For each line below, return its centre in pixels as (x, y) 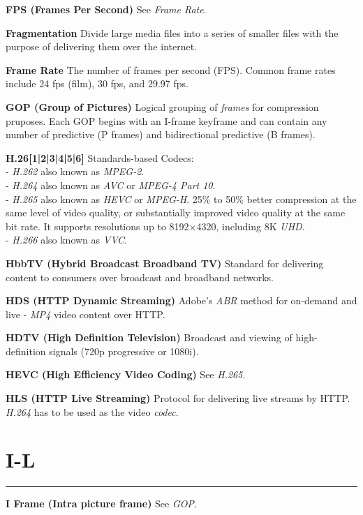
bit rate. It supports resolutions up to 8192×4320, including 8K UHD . (155, 226)
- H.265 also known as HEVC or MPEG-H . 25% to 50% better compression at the (181, 199)
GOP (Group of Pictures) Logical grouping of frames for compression (162, 106)
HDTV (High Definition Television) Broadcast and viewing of (149, 337)
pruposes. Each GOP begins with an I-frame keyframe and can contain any (166, 120)
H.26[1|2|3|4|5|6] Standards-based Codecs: (100, 157)
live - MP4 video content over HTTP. (86, 314)
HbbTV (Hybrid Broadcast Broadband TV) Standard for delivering (165, 263)
